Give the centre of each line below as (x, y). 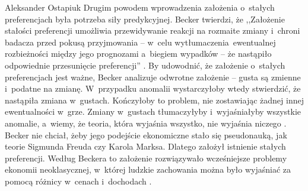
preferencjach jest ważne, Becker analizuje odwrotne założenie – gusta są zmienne (153, 77)
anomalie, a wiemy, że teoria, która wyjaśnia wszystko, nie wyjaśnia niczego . (146, 123)
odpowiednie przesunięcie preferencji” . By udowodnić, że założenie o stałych (145, 65)
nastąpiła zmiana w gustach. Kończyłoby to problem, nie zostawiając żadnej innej (154, 100)
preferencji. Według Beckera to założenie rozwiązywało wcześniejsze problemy (146, 158)
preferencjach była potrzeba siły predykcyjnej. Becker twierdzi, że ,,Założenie (145, 19)
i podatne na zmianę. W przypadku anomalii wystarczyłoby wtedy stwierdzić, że (153, 88)
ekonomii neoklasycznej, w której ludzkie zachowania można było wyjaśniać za (148, 169)
